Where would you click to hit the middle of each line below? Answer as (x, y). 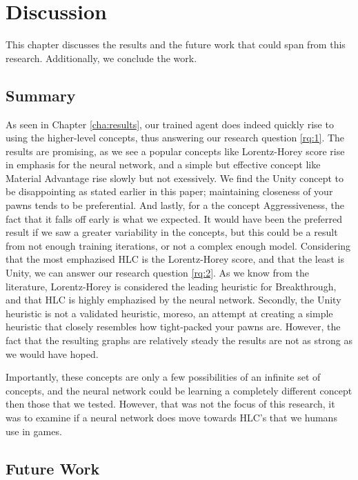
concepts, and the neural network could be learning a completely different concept (179, 390)
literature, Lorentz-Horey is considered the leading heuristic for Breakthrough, (171, 286)
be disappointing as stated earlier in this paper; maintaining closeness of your (169, 191)
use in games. (34, 431)
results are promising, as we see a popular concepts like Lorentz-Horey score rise (175, 151)
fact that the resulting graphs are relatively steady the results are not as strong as (179, 340)
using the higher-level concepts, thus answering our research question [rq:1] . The (175, 138)
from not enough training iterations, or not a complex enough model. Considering (178, 245)
